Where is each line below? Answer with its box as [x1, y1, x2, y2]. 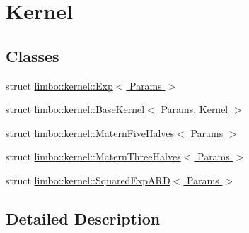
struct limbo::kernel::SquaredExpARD [6, 172, 170, 187]
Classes [6, 44, 59, 66]
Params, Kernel [161, 102, 228, 116]
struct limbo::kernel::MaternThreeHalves [6, 149, 181, 164]
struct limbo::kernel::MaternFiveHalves [6, 125, 175, 140]
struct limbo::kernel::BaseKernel [6, 102, 145, 116]
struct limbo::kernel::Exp [6, 78, 113, 92]
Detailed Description [6, 207, 161, 229]
